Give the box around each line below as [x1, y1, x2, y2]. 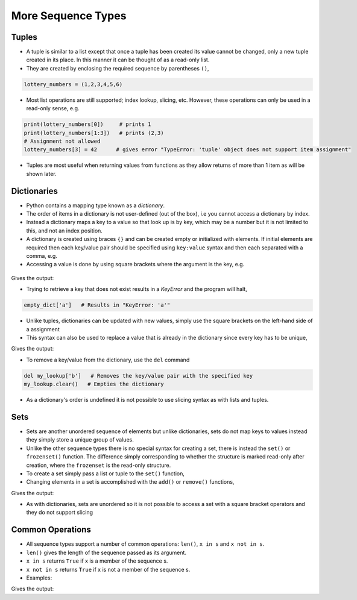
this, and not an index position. [26, 227, 103, 234]
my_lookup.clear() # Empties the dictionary [24, 381, 164, 388]
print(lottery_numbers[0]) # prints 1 [24, 121, 151, 128]
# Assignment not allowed [24, 137, 101, 145]
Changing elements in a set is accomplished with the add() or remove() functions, [26, 478, 235, 486]
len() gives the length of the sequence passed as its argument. [26, 549, 187, 556]
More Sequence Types [11, 9, 127, 22]
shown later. [26, 170, 57, 177]
